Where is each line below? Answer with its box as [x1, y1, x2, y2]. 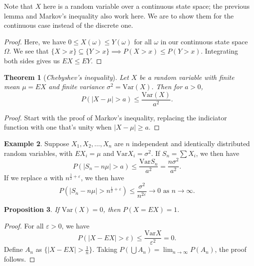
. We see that [9, 46, 49, 56]
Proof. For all [4, 220, 44, 230]
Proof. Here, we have [4, 36, 66, 46]
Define [4, 244, 23, 254]
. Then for [151, 81, 183, 92]
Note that [4, 1, 33, 11]
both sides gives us [4, 55, 60, 65]
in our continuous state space [160, 36, 248, 46]
